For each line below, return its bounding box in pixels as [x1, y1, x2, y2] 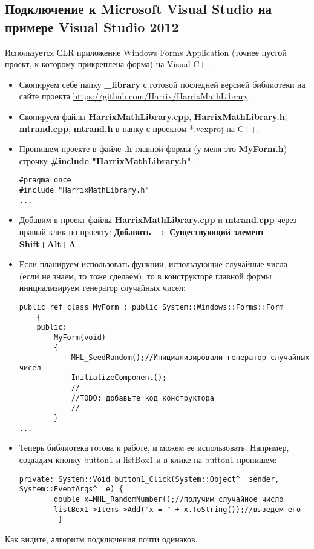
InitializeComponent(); [71, 373, 167, 382]
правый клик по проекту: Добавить [19, 225, 151, 238]
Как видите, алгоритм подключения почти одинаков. [5, 532, 198, 545]
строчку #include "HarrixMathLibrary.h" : [19, 154, 194, 167]
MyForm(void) [54, 333, 106, 342]
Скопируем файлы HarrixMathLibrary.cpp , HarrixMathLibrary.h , [19, 110, 287, 122]
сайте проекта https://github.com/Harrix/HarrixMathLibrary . [19, 90, 250, 102]
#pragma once [19, 176, 71, 185]
